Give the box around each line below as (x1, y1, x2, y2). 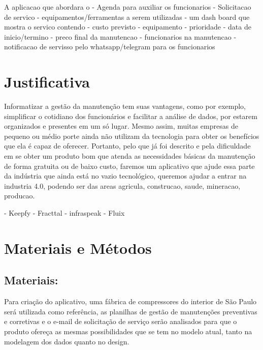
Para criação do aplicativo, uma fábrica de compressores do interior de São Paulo (4, 296, 257, 307)
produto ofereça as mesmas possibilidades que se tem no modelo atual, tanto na (4, 326, 252, 336)
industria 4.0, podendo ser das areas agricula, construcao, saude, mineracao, (4, 180, 241, 191)
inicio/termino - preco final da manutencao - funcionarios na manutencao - (4, 31, 237, 42)
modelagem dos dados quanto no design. (4, 336, 129, 346)
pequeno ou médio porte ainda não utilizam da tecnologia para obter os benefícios (4, 130, 259, 141)
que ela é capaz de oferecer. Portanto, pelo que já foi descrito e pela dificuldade (4, 140, 251, 151)
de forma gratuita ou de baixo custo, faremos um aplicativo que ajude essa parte (4, 160, 255, 171)
